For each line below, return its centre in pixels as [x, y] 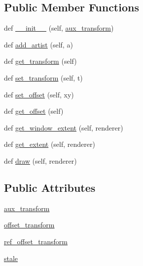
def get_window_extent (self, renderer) [64, 127]
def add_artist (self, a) [38, 44]
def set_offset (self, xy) [39, 94]
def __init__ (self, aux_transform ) [59, 28]
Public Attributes [50, 187]
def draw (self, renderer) [40, 160]
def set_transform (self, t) [43, 77]
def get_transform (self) [40, 61]
